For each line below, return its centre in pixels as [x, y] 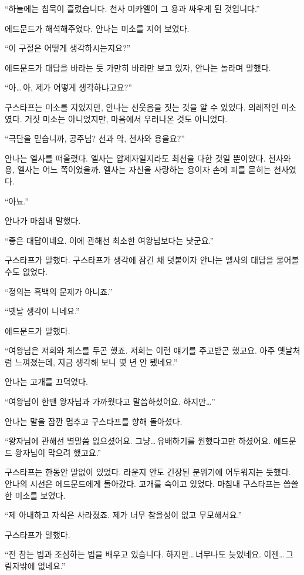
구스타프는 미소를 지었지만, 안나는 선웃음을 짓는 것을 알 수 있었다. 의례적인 [142, 107]
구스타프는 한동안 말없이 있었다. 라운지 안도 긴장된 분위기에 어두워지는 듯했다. [148, 472]
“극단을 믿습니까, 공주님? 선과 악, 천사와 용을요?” [95, 138]
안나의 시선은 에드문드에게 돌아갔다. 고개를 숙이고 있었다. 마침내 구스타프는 [143, 484]
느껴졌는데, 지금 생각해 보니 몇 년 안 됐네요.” [96, 362]
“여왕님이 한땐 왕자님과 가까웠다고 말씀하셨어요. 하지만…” [110, 401]
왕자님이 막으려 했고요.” [58, 452]
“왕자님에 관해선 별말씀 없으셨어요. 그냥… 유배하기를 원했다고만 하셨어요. [138, 441]
